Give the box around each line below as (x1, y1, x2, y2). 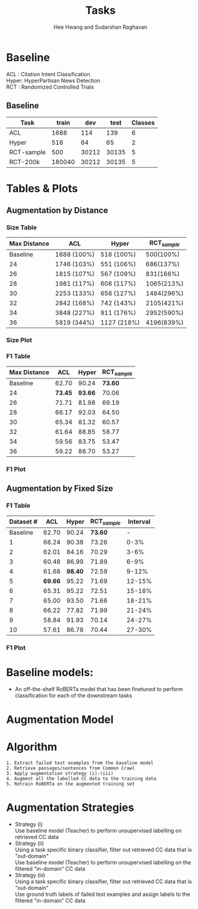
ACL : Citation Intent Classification (6, 70, 91, 78)
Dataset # (9, 517, 38, 526)
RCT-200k (9, 157, 40, 166)
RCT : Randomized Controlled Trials (6, 83, 95, 90)
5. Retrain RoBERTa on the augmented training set (6, 781, 135, 787)
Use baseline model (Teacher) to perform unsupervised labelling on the (14, 859, 191, 866)
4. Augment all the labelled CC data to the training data (6, 775, 157, 781)
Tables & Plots (6, 181, 78, 195)
